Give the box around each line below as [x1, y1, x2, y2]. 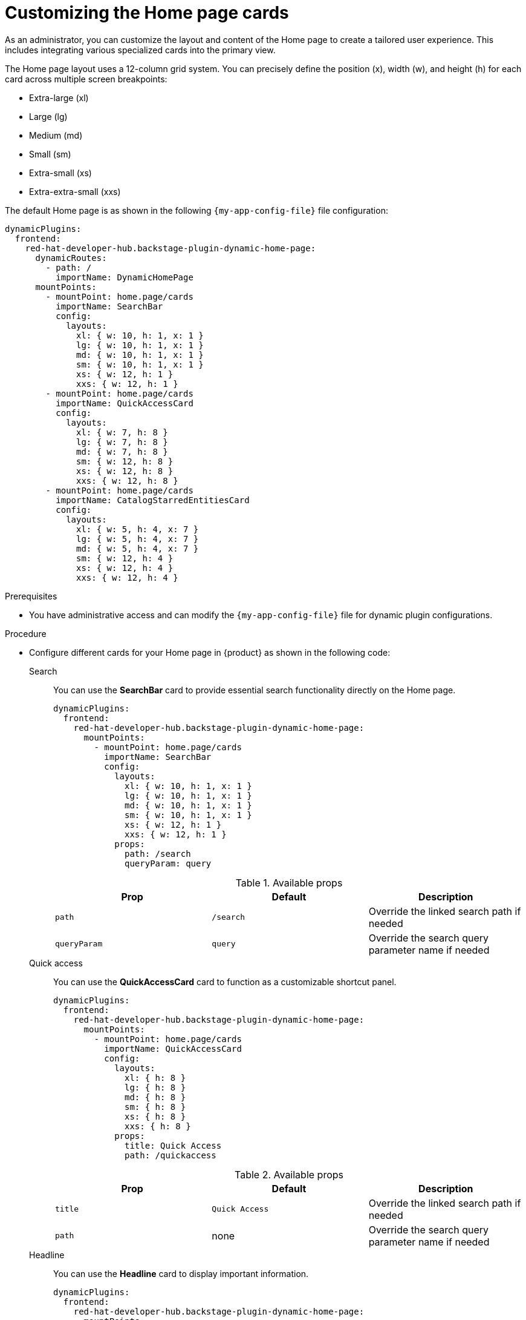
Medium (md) [29, 130, 83, 140]
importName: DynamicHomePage [56, 272, 193, 282]
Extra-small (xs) [29, 167, 92, 178]
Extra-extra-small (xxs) [29, 186, 121, 197]
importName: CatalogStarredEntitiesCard [56, 495, 250, 505]
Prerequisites [5, 590, 57, 601]
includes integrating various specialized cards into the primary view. [5, 44, 276, 55]
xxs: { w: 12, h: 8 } [76, 475, 178, 486]
